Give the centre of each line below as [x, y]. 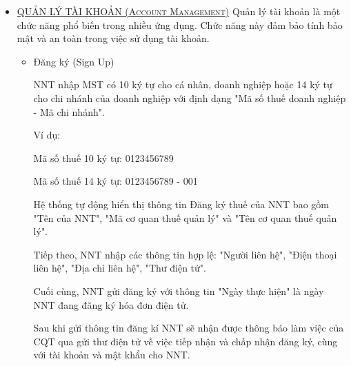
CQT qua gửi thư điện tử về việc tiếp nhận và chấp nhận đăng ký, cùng [185, 341]
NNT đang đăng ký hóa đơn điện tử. [111, 304]
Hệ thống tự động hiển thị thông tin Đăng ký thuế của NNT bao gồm [181, 204]
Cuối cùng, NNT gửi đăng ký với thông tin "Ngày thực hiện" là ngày [179, 291]
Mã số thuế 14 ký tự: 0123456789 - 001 [116, 181]
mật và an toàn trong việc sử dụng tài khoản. [113, 38]
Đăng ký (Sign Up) [74, 61]
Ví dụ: [47, 135]
